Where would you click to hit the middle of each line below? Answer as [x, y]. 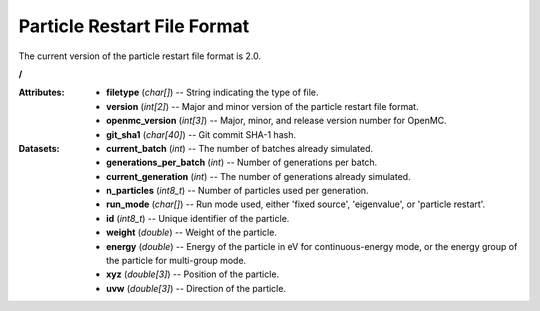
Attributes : [41, 92]
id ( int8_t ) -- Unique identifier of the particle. [198, 218]
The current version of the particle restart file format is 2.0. [140, 56]
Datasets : [39, 148]
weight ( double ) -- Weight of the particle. [191, 232]
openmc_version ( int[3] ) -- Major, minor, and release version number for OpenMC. [276, 121]
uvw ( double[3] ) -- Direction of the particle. [196, 288]
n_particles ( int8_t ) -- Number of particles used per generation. [237, 191]
